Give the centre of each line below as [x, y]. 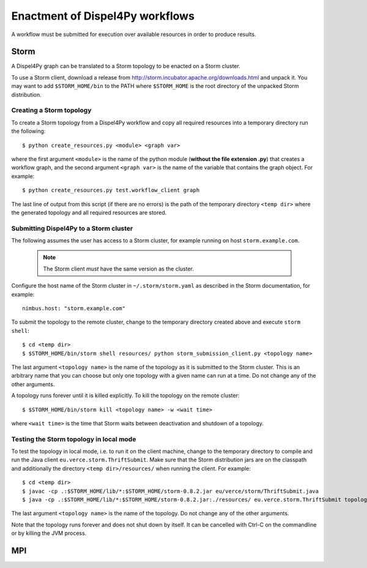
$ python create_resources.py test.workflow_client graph [111, 190]
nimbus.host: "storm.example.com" [74, 308]
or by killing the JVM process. [49, 533]
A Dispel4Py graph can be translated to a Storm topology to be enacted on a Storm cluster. [126, 66]
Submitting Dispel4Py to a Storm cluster [72, 228]
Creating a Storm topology [51, 110]
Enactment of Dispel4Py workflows [103, 16]
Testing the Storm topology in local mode [74, 439]
